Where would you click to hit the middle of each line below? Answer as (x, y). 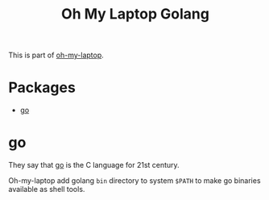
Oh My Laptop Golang (135, 14)
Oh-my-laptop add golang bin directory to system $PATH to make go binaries (134, 181)
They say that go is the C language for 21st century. (94, 165)
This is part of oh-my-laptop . (56, 55)
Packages (42, 87)
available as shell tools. (47, 190)
